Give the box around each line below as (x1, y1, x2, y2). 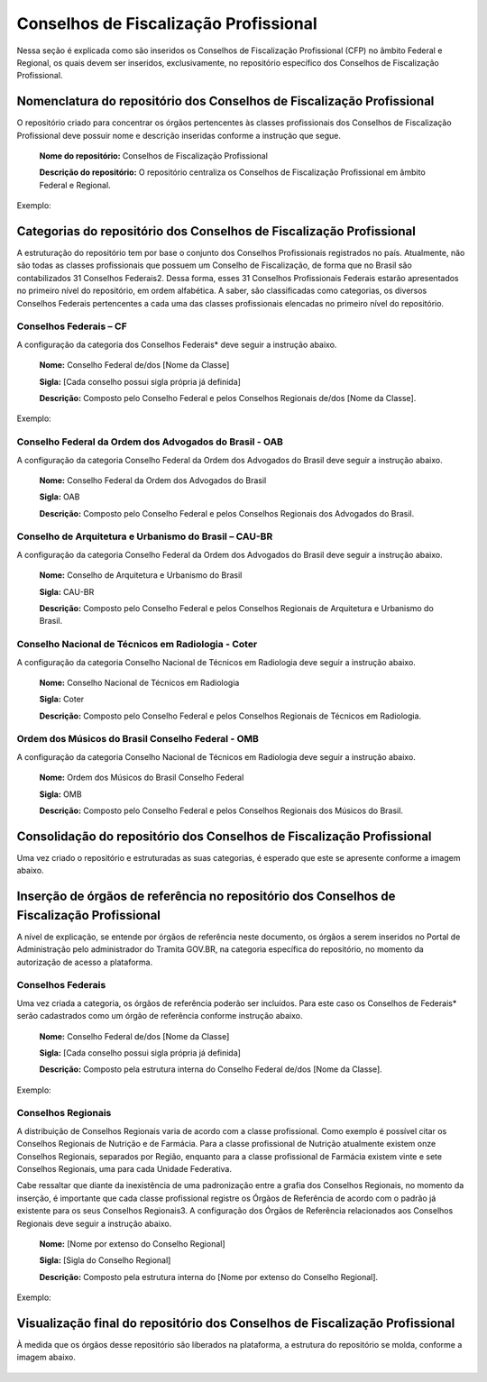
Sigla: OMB (39, 789, 82, 800)
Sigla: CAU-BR (39, 586, 95, 597)
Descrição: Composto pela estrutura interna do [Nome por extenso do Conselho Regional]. (39, 1271, 379, 1282)
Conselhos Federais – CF (16, 320, 128, 333)
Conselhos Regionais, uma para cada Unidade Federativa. (16, 1163, 232, 1174)
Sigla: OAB (39, 491, 80, 502)
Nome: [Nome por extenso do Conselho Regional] (39, 1238, 225, 1249)
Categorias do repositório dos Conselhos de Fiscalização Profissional (16, 224, 417, 239)
